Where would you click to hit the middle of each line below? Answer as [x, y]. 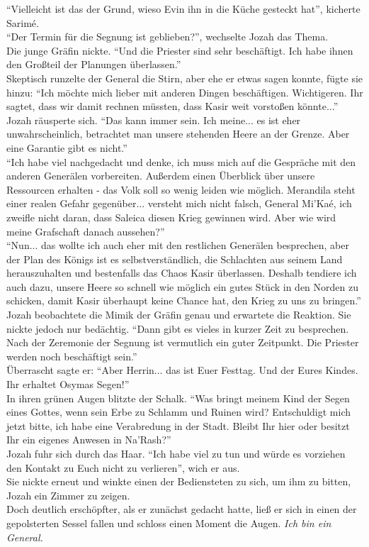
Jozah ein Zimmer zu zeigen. [68, 495]
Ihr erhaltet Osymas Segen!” [68, 384]
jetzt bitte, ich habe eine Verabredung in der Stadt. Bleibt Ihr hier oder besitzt [178, 425]
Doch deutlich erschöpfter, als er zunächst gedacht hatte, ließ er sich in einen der [182, 509]
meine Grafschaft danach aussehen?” [86, 231]
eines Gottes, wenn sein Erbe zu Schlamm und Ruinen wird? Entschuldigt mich [179, 412]
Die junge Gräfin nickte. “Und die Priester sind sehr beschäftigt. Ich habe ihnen [180, 50]
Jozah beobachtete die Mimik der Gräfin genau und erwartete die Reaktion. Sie [179, 315]
